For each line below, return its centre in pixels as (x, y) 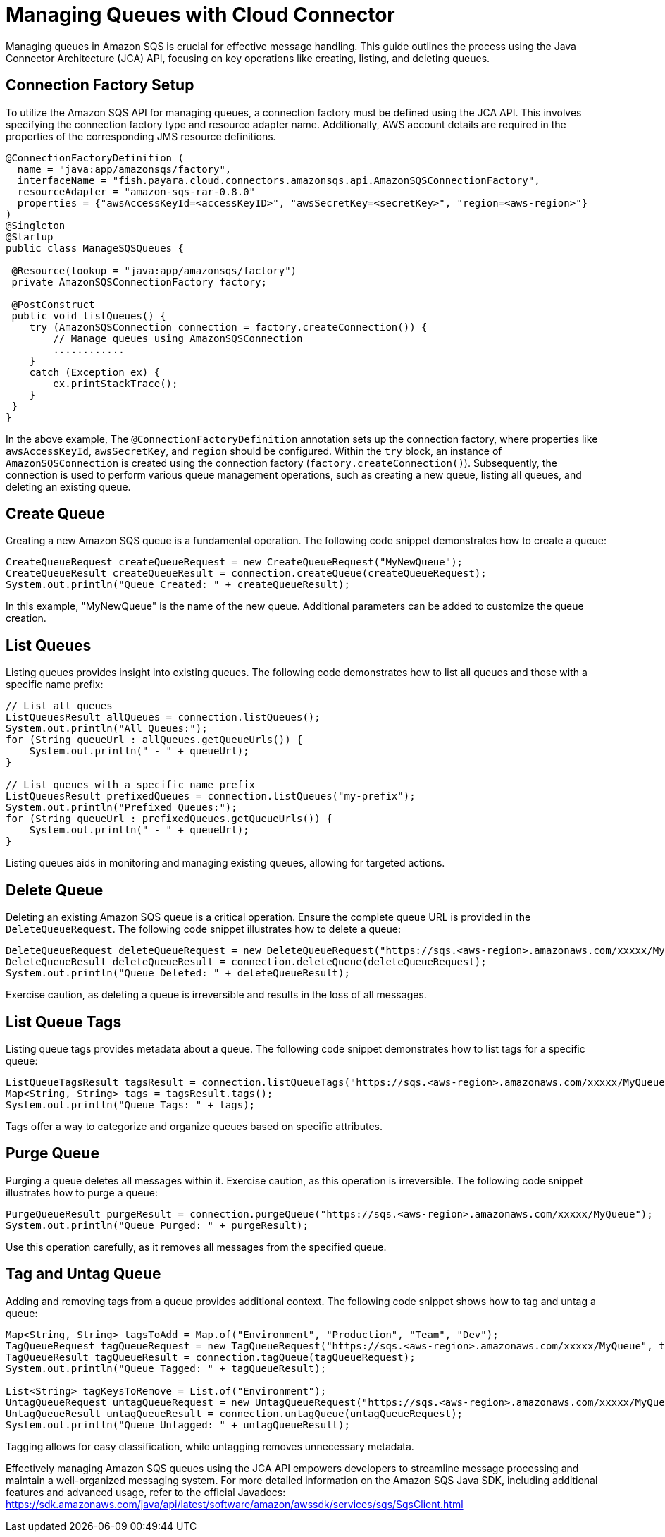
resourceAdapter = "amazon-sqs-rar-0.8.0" (136, 191)
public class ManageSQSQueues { (95, 248)
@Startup (30, 237)
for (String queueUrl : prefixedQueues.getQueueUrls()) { (169, 819)
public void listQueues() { (89, 316)
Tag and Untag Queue (83, 1274)
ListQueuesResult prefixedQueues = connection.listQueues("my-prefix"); (211, 796)
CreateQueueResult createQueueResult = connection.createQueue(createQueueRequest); (246, 574)
